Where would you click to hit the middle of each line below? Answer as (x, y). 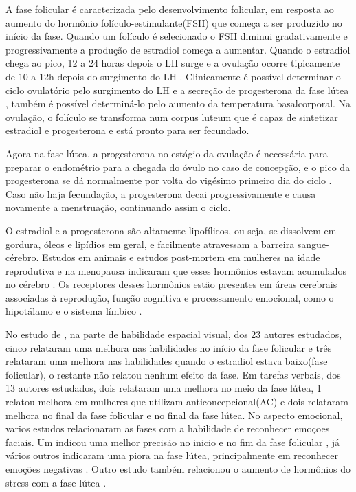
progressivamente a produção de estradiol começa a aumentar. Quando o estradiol (178, 49)
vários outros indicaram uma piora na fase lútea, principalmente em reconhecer (172, 455)
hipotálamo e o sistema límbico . (74, 311)
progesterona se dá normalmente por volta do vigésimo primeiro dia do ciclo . (169, 180)
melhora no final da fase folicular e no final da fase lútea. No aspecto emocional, (174, 415)
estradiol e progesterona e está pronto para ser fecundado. (127, 130)
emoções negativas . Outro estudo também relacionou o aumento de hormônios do (178, 469)
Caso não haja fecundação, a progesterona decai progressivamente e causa (161, 193)
